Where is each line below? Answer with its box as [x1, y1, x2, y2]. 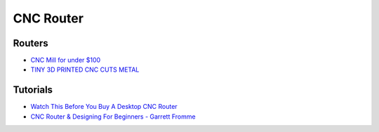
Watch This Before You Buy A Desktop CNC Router [30, 103, 178, 111]
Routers [13, 37, 48, 49]
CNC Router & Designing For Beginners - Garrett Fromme [30, 112, 196, 121]
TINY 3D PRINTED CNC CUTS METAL [30, 65, 140, 74]
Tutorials [13, 84, 53, 96]
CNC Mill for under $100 [30, 56, 101, 65]
